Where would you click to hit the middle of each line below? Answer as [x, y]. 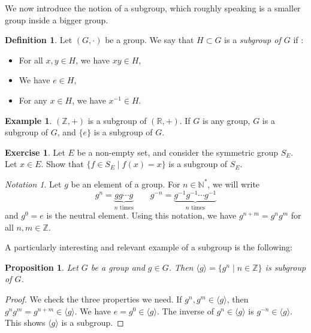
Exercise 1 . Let [35, 152]
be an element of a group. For [126, 184]
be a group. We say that [150, 40]
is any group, [227, 120]
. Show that [62, 164]
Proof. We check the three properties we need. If [93, 299]
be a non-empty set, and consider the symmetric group [178, 152]
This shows [25, 323]
